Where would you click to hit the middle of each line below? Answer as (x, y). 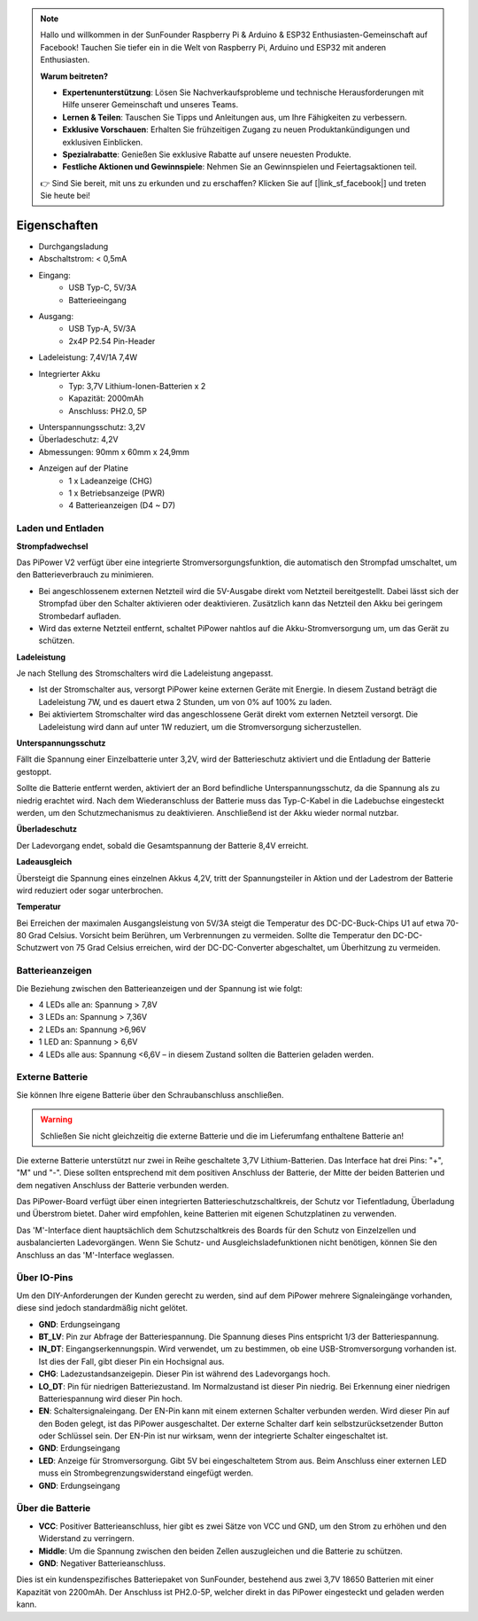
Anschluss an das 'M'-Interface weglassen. (95, 1255)
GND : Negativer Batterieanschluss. (102, 1563)
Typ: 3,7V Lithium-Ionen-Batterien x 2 (137, 386)
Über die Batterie (54, 1508)
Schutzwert (38, 948)
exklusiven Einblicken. (103, 142)
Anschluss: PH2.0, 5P (108, 411)
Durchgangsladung (73, 246)
